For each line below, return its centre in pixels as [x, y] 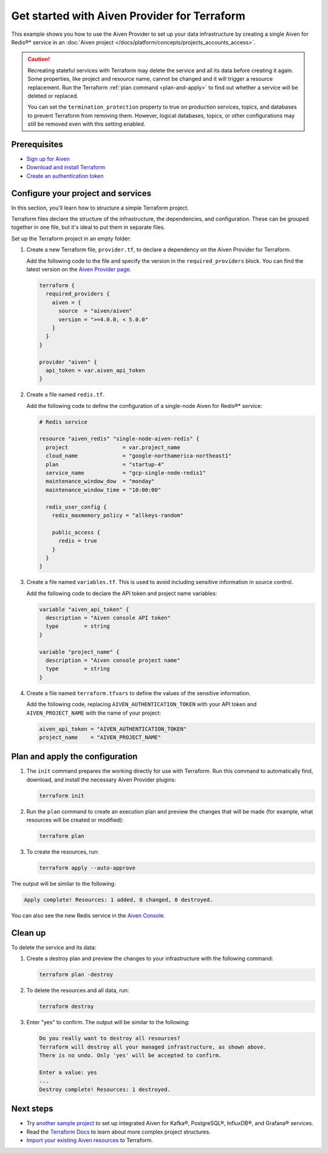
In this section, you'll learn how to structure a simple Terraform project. [100, 208]
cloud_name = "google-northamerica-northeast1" [139, 456]
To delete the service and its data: [54, 947]
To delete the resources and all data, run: [78, 990]
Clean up [29, 933]
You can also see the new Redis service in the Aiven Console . [88, 916]
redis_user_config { [76, 507]
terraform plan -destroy [76, 975]
